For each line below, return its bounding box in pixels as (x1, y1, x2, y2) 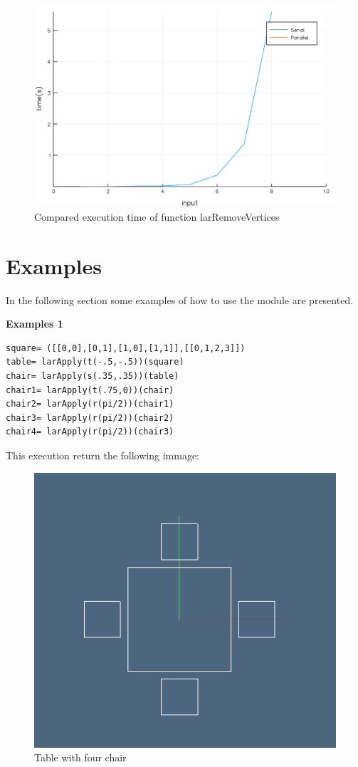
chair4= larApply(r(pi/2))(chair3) (6, 427, 174, 437)
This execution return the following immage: (6, 448, 199, 463)
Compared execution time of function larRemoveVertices (34, 209, 280, 224)
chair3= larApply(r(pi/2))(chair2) (6, 412, 174, 423)
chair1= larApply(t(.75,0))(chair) (6, 385, 174, 395)
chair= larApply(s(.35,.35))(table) (6, 371, 179, 382)
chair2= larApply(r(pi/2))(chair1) (6, 399, 174, 409)
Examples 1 (6, 316, 63, 331)
